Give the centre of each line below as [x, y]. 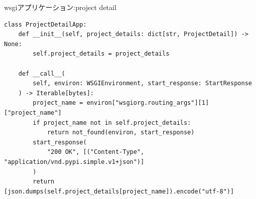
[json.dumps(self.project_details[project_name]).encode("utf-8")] [119, 191]
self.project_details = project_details [101, 54]
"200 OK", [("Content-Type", [96, 152]
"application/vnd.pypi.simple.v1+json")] [74, 162]
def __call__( [42, 73]
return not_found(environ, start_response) [121, 133]
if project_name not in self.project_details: [112, 123]
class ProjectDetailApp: [45, 24]
